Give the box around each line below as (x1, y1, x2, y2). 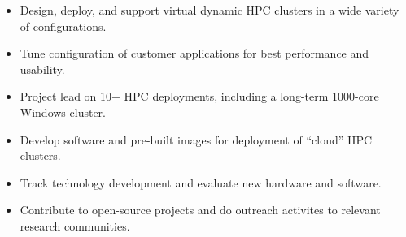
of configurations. (20, 17, 107, 34)
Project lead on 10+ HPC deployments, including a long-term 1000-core (20, 88, 379, 105)
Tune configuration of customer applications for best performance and (20, 45, 369, 62)
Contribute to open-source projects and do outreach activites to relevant (20, 201, 381, 218)
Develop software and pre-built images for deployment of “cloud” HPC (20, 131, 373, 148)
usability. (20, 60, 65, 77)
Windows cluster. (20, 103, 106, 120)
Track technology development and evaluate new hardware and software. (20, 174, 382, 191)
